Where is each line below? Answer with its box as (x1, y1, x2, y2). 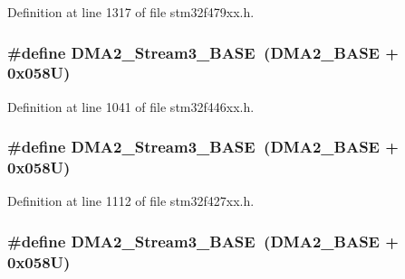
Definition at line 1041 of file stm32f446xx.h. (7, 97, 255, 116)
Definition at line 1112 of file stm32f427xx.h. (7, 191, 255, 210)
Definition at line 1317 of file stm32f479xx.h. (7, 3, 255, 21)
